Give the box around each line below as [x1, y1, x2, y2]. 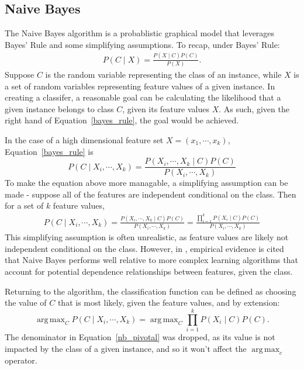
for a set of [5, 199, 44, 212]
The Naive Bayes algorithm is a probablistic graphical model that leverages [5, 27, 275, 39]
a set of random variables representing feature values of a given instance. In [5, 79, 275, 92]
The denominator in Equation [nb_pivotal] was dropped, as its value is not [5, 330, 275, 343]
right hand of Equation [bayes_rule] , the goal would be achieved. [5, 114, 239, 126]
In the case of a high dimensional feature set [5, 134, 164, 146]
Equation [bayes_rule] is [5, 145, 94, 157]
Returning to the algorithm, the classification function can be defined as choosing [5, 285, 296, 297]
